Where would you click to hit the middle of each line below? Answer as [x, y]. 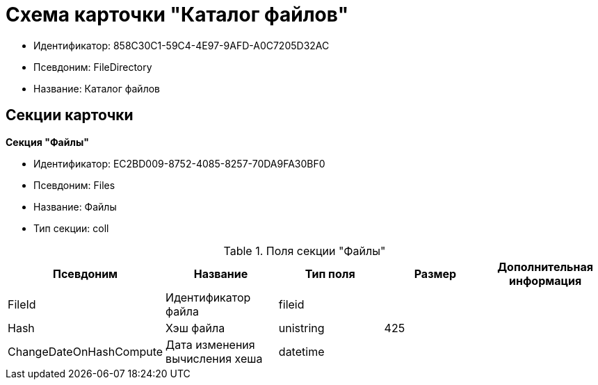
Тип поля [330, 273]
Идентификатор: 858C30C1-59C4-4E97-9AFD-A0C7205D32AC [181, 45]
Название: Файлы [75, 206]
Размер [435, 273]
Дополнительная [545, 267]
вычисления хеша [214, 358]
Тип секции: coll [71, 228]
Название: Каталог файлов [97, 88]
